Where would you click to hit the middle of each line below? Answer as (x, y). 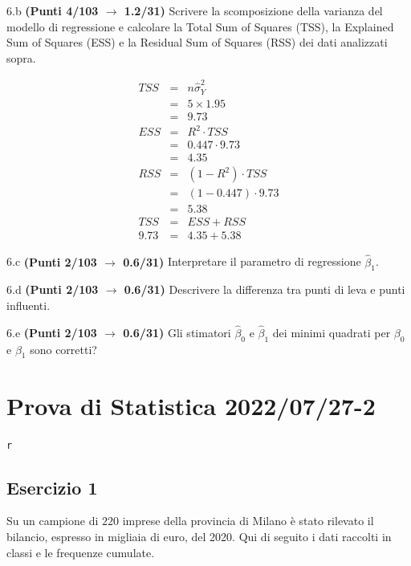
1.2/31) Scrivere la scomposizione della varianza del (253, 10)
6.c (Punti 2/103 (52, 261)
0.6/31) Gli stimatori (177, 332)
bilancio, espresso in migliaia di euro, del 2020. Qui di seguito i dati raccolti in (199, 536)
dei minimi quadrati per (332, 332)
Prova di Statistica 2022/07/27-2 (191, 405)
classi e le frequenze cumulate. (81, 552)
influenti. (28, 305)
